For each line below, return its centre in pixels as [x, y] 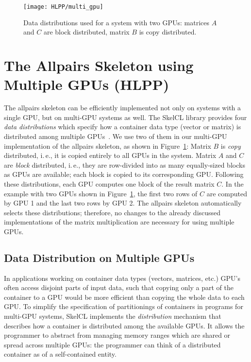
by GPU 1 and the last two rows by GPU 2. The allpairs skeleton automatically [123, 203]
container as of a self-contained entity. [60, 354]
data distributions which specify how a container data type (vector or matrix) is [123, 127]
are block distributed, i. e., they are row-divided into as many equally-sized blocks [125, 164]
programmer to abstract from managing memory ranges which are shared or [117, 335]
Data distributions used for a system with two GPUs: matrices [117, 22]
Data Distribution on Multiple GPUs [99, 257]
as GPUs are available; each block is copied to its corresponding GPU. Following [124, 174]
